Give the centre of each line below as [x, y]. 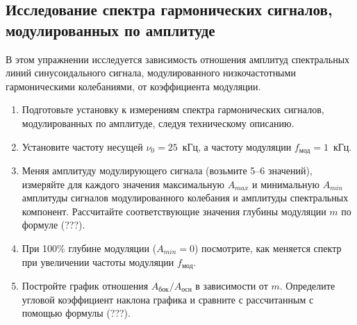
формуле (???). [53, 225]
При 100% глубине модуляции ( [89, 248]
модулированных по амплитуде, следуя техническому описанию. [158, 123]
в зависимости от [232, 286]
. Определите [307, 286]
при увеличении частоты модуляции [98, 261]
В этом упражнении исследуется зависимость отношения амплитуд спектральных [178, 59]
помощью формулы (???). [76, 313]
